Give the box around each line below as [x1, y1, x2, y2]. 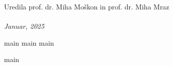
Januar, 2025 [4, 21, 44, 31]
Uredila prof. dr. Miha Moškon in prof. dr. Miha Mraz [4, 1, 170, 11]
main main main [4, 37, 54, 48]
